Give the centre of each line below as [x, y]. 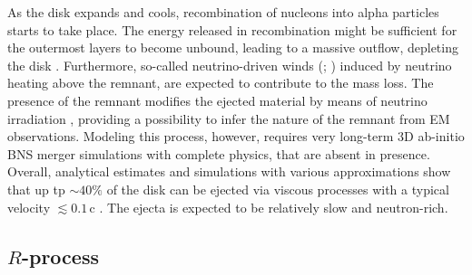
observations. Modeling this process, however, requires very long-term [201, 136]
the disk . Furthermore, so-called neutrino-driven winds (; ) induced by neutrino [230, 65]
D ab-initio [434, 136]
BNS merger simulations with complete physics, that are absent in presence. [219, 153]
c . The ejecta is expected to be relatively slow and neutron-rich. [269, 207]
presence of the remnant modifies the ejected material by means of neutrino [217, 100]
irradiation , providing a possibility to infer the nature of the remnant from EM [229, 118]
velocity [29, 207]
